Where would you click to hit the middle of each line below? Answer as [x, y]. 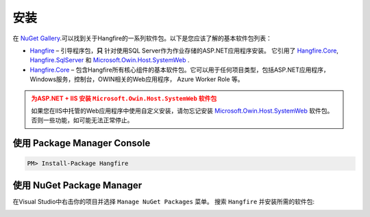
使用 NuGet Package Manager [77, 185]
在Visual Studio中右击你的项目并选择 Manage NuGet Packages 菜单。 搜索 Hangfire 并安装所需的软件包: [164, 201]
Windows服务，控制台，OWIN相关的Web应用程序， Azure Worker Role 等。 [137, 79]
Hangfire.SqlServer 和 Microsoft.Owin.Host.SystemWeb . [110, 60]
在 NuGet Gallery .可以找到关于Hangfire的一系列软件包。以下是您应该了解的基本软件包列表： [142, 38]
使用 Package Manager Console [82, 143]
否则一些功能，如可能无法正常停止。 [82, 120]
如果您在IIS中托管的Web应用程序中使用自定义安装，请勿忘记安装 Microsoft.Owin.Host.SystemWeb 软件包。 [182, 111]
